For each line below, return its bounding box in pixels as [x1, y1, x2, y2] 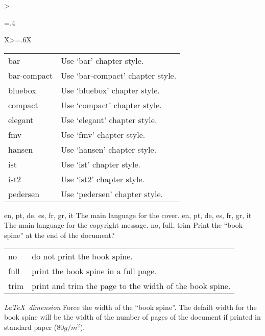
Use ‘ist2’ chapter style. [61, 173, 144, 185]
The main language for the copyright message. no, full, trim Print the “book [4, 220, 243, 230]
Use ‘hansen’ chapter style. [61, 143, 157, 155]
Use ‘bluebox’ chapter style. [61, 84, 160, 96]
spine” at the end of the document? [4, 229, 115, 240]
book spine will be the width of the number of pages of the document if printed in [4, 311, 261, 322]
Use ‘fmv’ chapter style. [61, 128, 146, 140]
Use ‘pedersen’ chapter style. [61, 187, 163, 200]
